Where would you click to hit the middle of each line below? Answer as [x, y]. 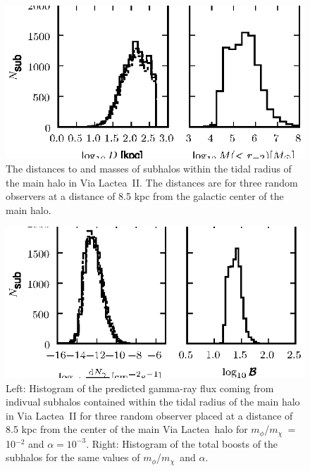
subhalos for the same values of [73, 457]
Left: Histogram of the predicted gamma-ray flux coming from [140, 388]
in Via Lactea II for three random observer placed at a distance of [149, 415]
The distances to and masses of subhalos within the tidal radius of [149, 169]
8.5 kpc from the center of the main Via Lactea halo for [127, 429]
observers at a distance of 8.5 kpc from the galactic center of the [145, 196]
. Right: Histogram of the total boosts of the [182, 443]
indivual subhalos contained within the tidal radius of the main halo [153, 402]
